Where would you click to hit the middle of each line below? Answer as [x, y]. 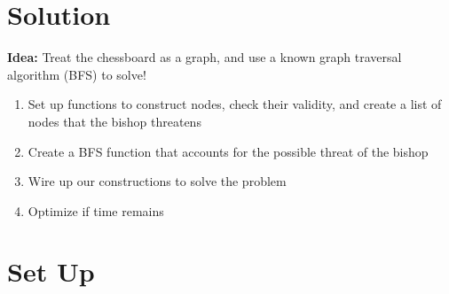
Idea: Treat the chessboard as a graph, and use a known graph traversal [205, 57]
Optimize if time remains [96, 210]
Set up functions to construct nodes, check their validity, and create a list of [235, 104]
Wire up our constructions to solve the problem [157, 181]
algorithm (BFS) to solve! [77, 74]
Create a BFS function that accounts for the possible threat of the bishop [228, 151]
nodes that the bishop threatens [114, 121]
